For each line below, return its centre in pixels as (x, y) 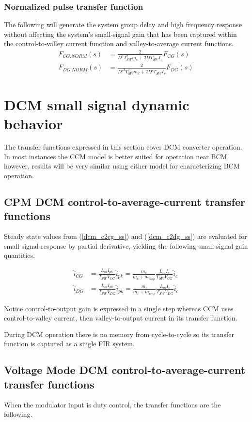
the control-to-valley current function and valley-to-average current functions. (119, 43)
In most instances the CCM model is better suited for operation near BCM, (117, 156)
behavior (33, 124)
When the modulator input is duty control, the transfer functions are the (112, 404)
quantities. (19, 255)
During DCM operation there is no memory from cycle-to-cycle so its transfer (119, 334)
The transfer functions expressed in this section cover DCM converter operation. (123, 146)
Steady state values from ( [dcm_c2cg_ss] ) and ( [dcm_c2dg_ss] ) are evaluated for (126, 236)
